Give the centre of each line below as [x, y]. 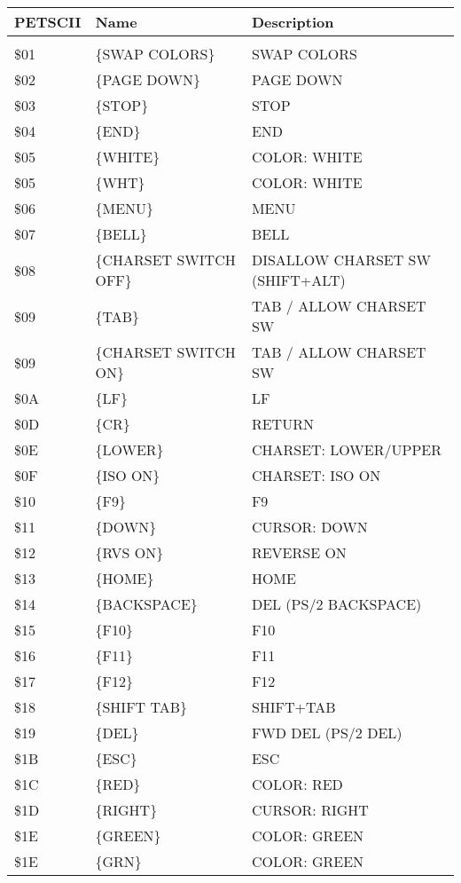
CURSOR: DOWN [309, 527]
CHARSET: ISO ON [316, 475]
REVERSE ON [299, 552]
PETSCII [48, 22]
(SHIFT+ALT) [298, 280]
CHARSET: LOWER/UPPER [346, 449]
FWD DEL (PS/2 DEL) [327, 733]
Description [293, 22]
